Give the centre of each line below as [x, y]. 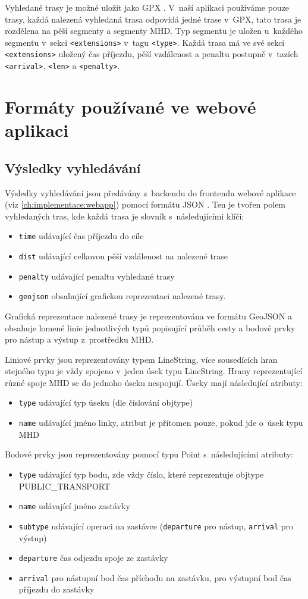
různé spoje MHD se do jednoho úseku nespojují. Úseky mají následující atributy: [154, 382]
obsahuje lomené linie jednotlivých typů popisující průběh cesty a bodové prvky [150, 327]
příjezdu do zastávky [56, 589]
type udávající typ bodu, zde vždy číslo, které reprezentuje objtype [141, 474]
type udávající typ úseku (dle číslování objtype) [106, 402]
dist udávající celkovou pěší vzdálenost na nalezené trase [123, 255]
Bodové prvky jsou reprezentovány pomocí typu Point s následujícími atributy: [149, 454]
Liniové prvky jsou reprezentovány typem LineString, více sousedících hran [141, 359]
